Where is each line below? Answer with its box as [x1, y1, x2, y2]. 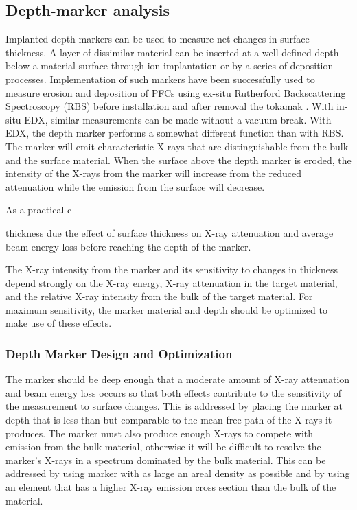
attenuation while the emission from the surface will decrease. [5, 179, 265, 194]
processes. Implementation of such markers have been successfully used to [5, 71, 315, 86]
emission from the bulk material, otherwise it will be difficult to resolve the [5, 439, 321, 454]
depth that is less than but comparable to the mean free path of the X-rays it [5, 413, 332, 427]
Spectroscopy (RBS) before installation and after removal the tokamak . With [5, 99, 334, 113]
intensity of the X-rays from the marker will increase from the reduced [5, 166, 301, 181]
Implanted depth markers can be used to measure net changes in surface [5, 32, 310, 46]
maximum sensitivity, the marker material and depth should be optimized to [5, 302, 327, 316]
